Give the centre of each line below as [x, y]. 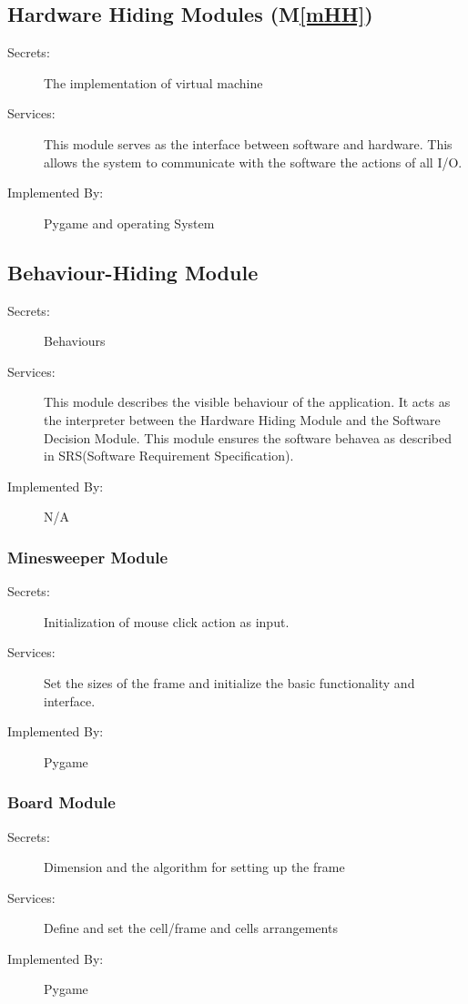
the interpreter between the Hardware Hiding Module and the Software [242, 419]
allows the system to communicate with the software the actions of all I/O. [253, 162]
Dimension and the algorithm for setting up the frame [194, 867]
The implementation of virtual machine [153, 82]
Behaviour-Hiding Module [133, 272]
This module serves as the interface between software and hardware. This [248, 143]
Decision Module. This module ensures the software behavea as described [248, 437]
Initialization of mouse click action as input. [167, 621]
